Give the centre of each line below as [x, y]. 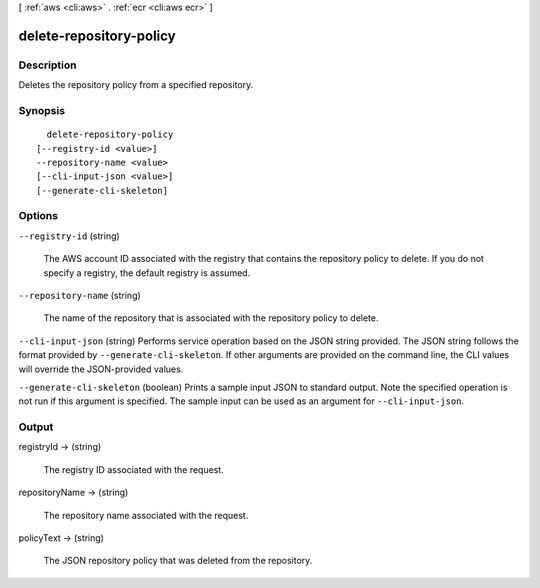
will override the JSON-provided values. [101, 369]
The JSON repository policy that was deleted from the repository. [178, 561]
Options [38, 216]
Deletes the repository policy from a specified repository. [136, 85]
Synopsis [41, 110]
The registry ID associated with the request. [133, 469]
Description [47, 65]
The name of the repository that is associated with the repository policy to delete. [211, 318]
